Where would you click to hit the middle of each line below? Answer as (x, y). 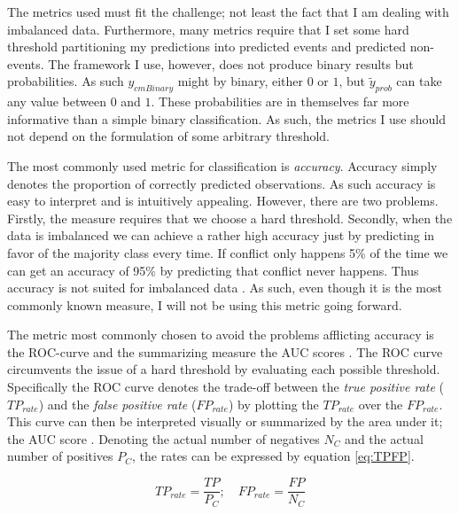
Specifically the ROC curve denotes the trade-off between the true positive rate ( (226, 387)
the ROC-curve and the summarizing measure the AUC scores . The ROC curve (225, 351)
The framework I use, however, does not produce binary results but (231, 63)
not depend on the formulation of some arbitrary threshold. (169, 136)
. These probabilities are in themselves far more (280, 101)
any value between (57, 101)
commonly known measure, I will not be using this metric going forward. (205, 304)
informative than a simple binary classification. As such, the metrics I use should (226, 118)
